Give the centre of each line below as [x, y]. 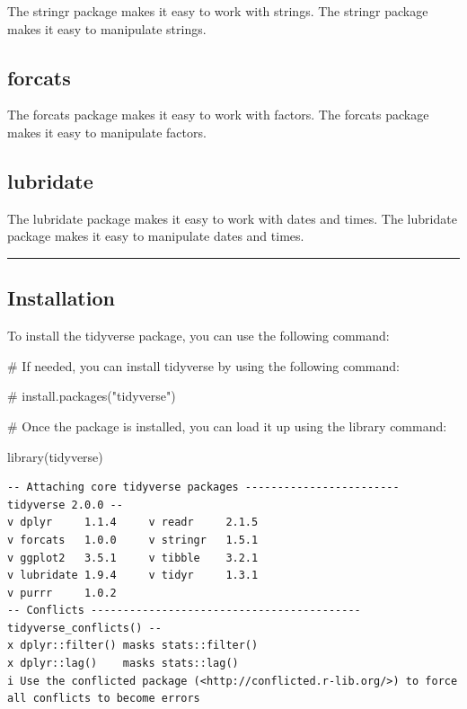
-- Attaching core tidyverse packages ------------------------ [203, 487]
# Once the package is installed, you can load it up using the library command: [227, 425]
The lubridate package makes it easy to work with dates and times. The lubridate [232, 218]
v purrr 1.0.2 [62, 593]
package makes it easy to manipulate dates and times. [156, 236]
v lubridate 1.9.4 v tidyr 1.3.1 [133, 576]
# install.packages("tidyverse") [92, 396]
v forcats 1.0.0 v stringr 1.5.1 [133, 540]
